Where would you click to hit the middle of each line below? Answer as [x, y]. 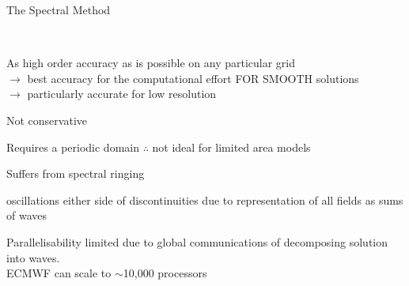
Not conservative [47, 120]
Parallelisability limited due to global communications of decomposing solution [197, 241]
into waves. [33, 257]
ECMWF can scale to [59, 273]
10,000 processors [165, 273]
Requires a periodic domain [73, 147]
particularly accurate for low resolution [122, 94]
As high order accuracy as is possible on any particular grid [151, 63]
